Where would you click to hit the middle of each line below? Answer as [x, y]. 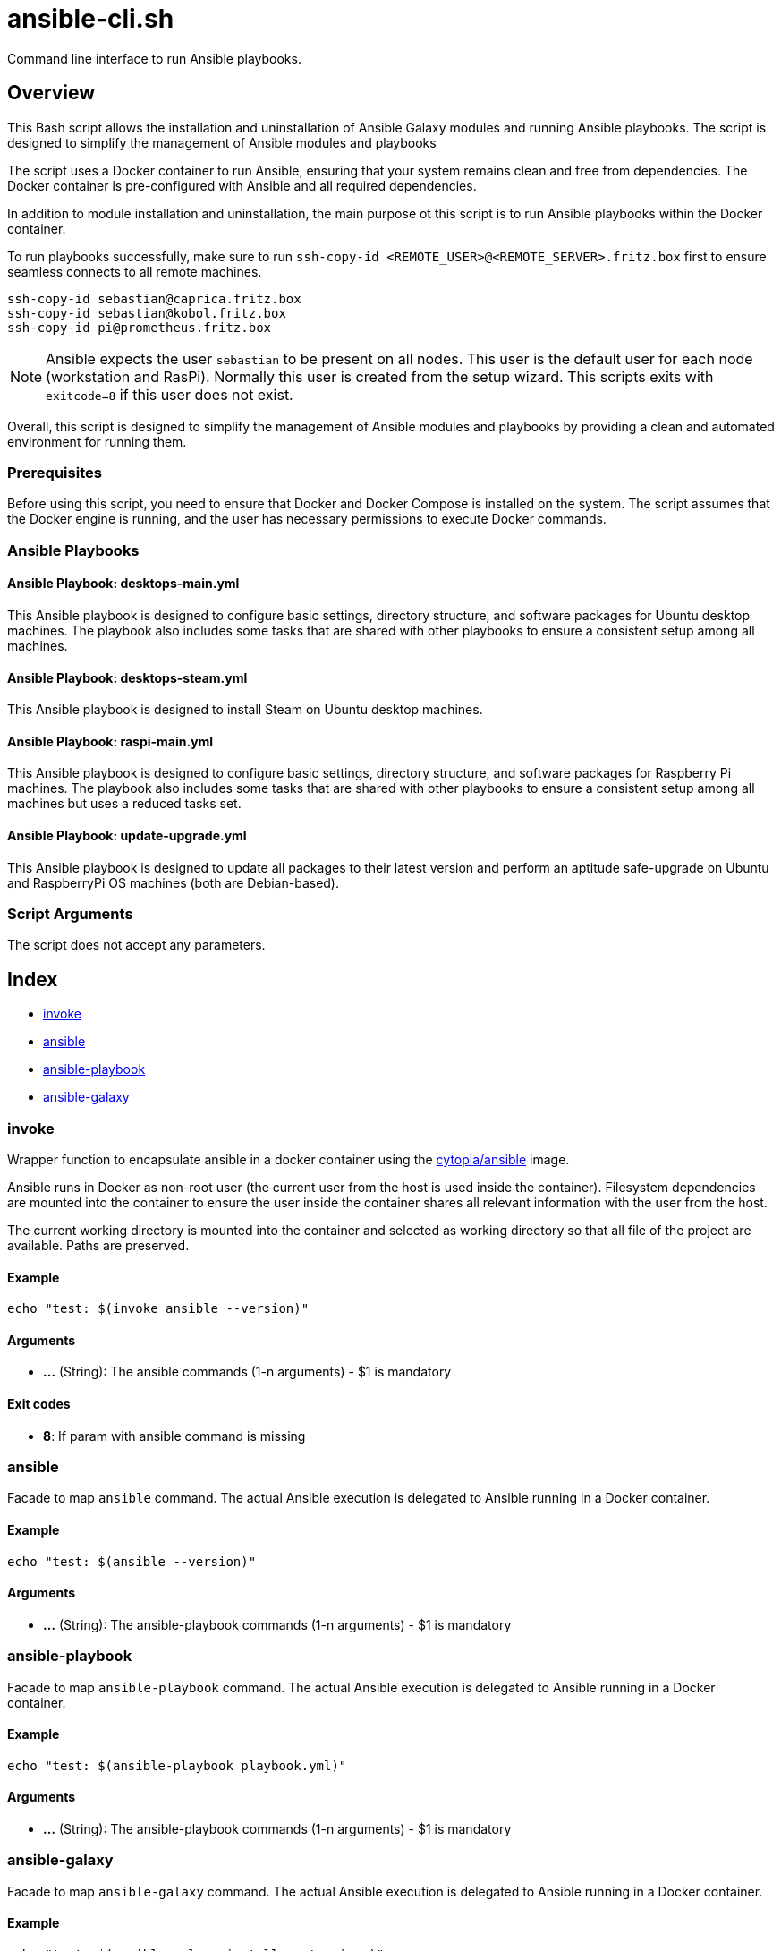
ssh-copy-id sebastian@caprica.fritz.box [154, 298]
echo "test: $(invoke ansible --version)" [158, 1309]
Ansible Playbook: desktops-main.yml [123, 584]
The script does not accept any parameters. [136, 945]
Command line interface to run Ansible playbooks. [154, 58]
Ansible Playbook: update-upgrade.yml [127, 835]
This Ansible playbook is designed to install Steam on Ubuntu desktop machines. [245, 710]
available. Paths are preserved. [98, 1245]
